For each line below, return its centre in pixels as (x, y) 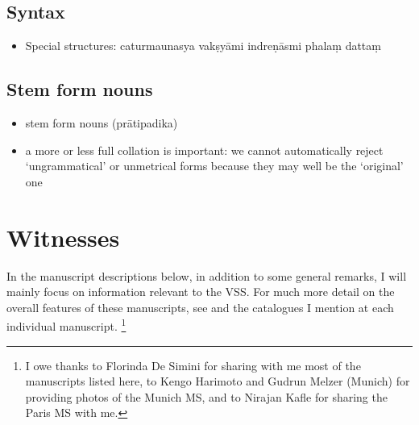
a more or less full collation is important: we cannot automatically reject (204, 150)
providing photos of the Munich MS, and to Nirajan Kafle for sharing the (206, 396)
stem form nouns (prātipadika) (102, 123)
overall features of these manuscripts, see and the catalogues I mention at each (200, 307)
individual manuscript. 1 (66, 325)
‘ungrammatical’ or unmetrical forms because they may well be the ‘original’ (214, 166)
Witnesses (63, 237)
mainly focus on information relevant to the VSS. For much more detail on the (201, 292)
